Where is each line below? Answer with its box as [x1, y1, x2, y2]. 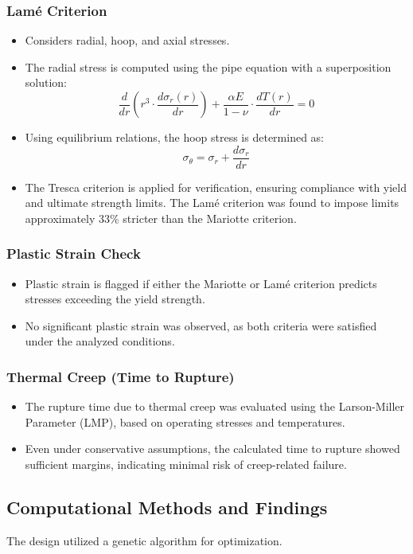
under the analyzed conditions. [25, 333, 175, 349]
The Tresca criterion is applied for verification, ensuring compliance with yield [25, 178, 407, 195]
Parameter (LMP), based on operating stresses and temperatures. [25, 413, 345, 430]
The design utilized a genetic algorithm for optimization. [6, 532, 282, 548]
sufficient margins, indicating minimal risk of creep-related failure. [25, 456, 347, 473]
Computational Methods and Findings [6, 495, 328, 520]
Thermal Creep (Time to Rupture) [6, 366, 235, 386]
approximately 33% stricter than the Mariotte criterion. [25, 209, 297, 226]
